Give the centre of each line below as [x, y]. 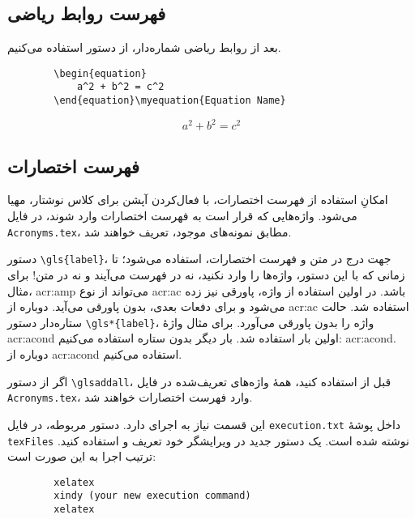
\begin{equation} [100, 73]
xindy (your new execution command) [152, 496]
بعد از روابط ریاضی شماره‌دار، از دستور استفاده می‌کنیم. [144, 47]
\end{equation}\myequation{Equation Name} [170, 101]
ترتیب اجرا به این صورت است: [82, 456]
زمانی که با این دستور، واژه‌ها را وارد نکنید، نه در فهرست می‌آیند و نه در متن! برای [206, 274]
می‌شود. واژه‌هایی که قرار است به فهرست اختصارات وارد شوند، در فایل [182, 216]
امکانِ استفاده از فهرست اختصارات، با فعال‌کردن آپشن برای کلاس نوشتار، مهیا [198, 200]
